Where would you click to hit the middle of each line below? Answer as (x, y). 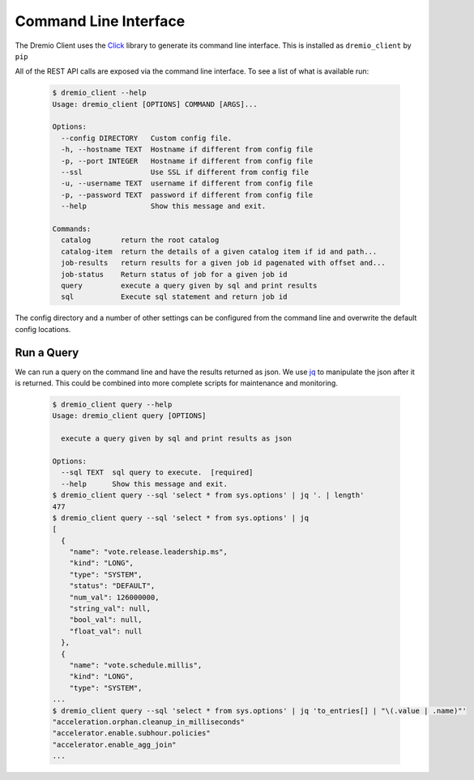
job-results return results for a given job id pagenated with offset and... (224, 263)
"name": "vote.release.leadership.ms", (149, 552)
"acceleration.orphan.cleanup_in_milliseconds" (148, 722)
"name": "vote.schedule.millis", (136, 665)
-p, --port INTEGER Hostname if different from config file (187, 161)
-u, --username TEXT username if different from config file (187, 183)
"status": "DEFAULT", (112, 586)
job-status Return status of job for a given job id (174, 274)
